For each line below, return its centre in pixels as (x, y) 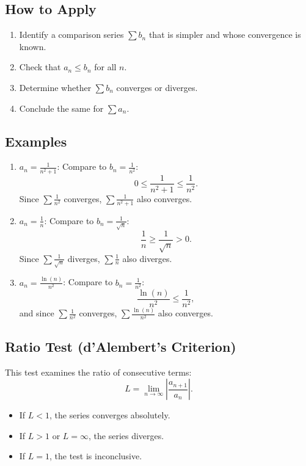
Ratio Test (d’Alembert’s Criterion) (121, 346)
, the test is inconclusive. (96, 456)
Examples (36, 141)
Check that (40, 67)
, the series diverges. (126, 435)
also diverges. (147, 258)
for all (105, 67)
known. (33, 46)
